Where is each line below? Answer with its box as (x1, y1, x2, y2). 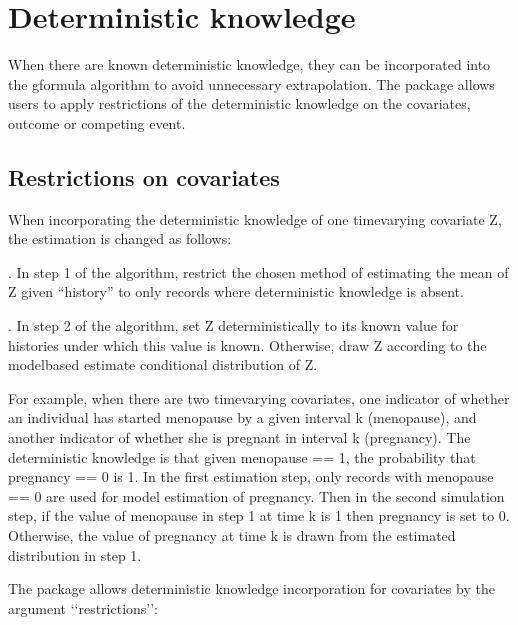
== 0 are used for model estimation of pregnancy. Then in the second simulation (8, 485, 505, 506)
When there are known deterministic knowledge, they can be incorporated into (8, 54, 491, 75)
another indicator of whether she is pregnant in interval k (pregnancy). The (8, 427, 471, 448)
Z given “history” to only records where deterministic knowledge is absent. (8, 281, 464, 302)
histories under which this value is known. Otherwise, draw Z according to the (8, 334, 487, 355)
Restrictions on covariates (8, 161, 280, 192)
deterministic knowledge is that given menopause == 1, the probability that (8, 446, 476, 467)
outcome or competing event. (8, 112, 186, 133)
